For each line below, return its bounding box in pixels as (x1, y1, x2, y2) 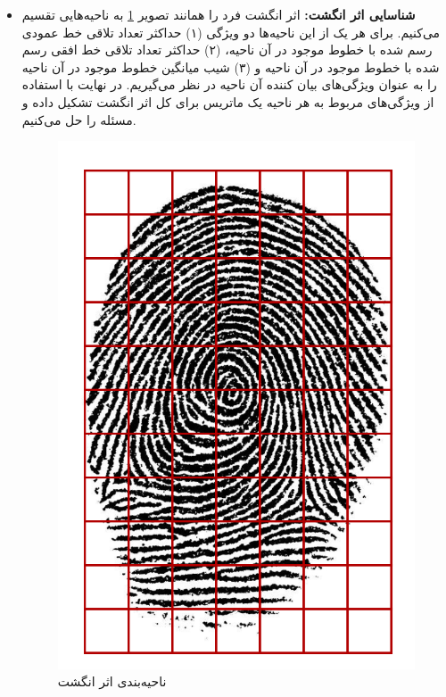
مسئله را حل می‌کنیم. (21, 110, 136, 129)
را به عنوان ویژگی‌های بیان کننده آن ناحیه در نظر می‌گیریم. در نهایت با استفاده (21, 75, 437, 94)
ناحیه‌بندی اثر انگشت (57, 672, 167, 691)
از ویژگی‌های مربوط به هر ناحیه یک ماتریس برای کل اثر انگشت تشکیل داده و (21, 92, 434, 111)
